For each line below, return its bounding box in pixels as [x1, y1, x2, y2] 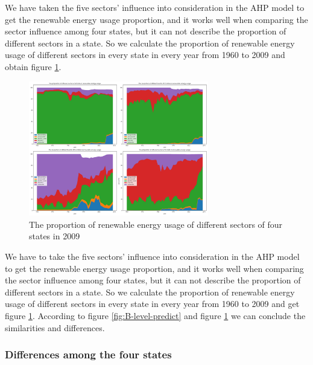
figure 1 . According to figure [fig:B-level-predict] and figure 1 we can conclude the [5, 309, 306, 321]
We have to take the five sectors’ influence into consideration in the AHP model [5, 250, 300, 262]
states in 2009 [29, 230, 80, 242]
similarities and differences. [5, 321, 105, 334]
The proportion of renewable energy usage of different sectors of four [29, 218, 283, 230]
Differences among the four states [5, 347, 172, 362]
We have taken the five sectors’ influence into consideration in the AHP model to [5, 1, 305, 13]
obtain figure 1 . [5, 60, 62, 73]
